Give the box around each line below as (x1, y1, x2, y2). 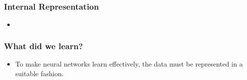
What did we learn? (4, 40, 83, 52)
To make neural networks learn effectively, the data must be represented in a (15, 59, 243, 69)
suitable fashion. (15, 68, 64, 78)
